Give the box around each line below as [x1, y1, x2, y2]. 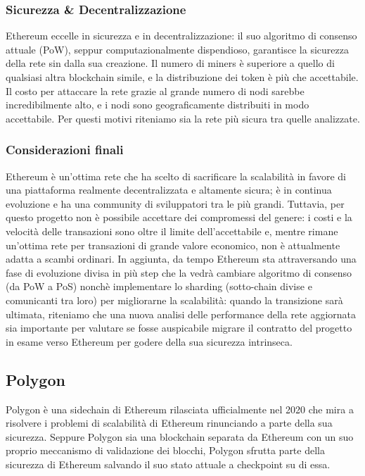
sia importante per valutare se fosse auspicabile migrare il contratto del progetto [6, 320, 352, 335]
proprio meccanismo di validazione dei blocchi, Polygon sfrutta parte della [6, 443, 325, 458]
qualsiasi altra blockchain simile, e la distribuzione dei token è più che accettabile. [6, 70, 359, 84]
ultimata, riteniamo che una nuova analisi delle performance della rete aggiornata [6, 306, 357, 321]
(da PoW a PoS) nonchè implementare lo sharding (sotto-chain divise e [6, 279, 312, 294]
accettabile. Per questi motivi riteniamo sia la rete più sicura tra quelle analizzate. [6, 111, 360, 125]
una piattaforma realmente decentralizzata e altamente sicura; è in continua [6, 182, 332, 197]
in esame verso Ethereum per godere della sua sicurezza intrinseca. [6, 334, 293, 349]
